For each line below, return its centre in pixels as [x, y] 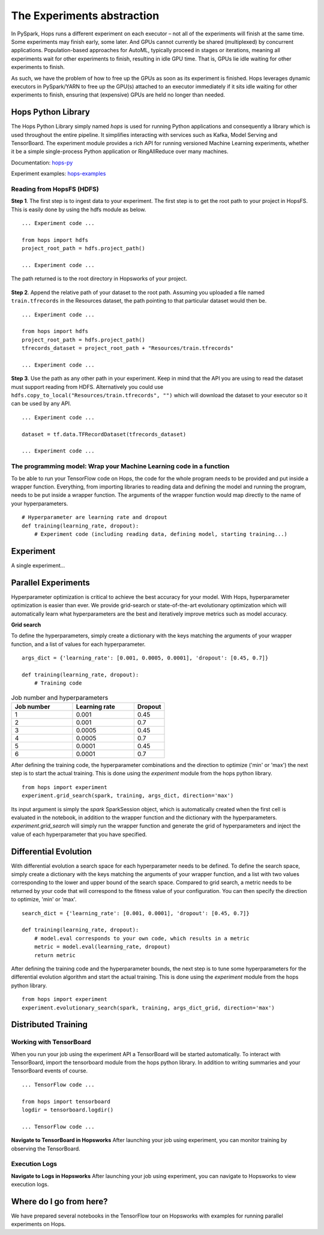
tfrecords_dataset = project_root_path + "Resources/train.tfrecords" [128, 348]
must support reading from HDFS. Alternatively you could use [87, 386]
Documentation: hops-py [42, 163]
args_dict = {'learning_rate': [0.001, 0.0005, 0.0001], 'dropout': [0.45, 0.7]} [145, 658]
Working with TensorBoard [51, 1042]
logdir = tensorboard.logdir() [68, 1110]
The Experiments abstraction [85, 16]
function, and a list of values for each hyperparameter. [78, 644]
